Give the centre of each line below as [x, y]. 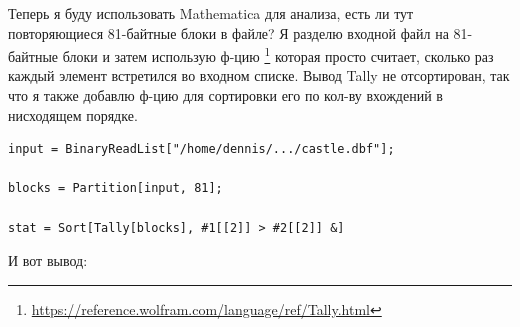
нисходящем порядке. [73, 114]
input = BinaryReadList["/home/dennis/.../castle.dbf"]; [201, 149]
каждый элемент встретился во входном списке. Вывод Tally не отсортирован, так [259, 75]
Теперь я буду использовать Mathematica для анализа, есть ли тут [211, 13]
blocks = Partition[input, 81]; [115, 188]
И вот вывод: [48, 260]
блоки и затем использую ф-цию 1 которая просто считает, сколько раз [278, 54]
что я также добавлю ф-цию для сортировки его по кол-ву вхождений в [225, 95]
